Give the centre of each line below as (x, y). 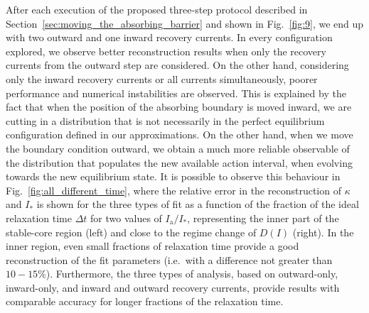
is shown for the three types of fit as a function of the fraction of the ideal (198, 204)
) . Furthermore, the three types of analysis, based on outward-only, (192, 274)
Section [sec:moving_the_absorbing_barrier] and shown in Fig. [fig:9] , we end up (185, 23)
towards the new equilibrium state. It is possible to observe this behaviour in (173, 176)
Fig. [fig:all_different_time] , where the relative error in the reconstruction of (173, 190)
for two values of (126, 218)
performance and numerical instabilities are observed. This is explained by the (176, 93)
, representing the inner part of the (263, 218)
